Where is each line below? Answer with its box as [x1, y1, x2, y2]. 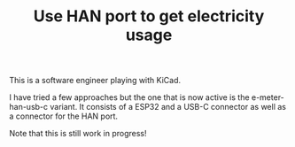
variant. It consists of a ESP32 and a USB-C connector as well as [50, 102, 286, 112]
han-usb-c [9, 102, 49, 112]
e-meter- [251, 92, 285, 103]
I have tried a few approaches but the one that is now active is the [9, 92, 250, 103]
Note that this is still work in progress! [9, 128, 148, 139]
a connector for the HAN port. [9, 111, 118, 121]
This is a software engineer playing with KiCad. [9, 75, 182, 86]
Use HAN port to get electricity [33, 6, 265, 27]
